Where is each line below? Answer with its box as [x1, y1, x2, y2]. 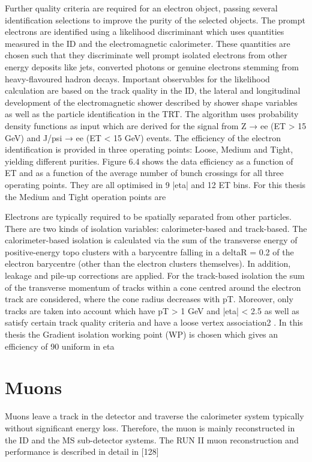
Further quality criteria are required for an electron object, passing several [5, 2, 278, 14]
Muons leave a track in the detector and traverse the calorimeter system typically [5, 410, 304, 422]
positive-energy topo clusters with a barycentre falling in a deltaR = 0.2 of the [5, 245, 294, 258]
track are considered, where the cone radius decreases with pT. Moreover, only [5, 293, 293, 305]
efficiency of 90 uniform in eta [5, 339, 115, 352]
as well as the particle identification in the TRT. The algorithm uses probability [5, 108, 299, 120]
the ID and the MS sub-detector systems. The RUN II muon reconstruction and [5, 433, 299, 446]
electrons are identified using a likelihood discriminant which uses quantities [5, 25, 284, 38]
